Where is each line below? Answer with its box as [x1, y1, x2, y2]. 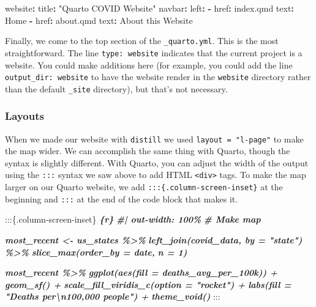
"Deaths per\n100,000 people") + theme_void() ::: [5, 290, 220, 303]
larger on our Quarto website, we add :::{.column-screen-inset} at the [5, 180, 283, 193]
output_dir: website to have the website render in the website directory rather [5, 70, 311, 83]
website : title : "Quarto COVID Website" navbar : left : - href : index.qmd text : [5, 2, 294, 14]
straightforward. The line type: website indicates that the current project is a [5, 46, 303, 59]
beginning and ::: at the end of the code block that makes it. [5, 192, 238, 205]
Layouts [5, 108, 44, 124]
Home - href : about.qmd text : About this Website [5, 13, 193, 26]
